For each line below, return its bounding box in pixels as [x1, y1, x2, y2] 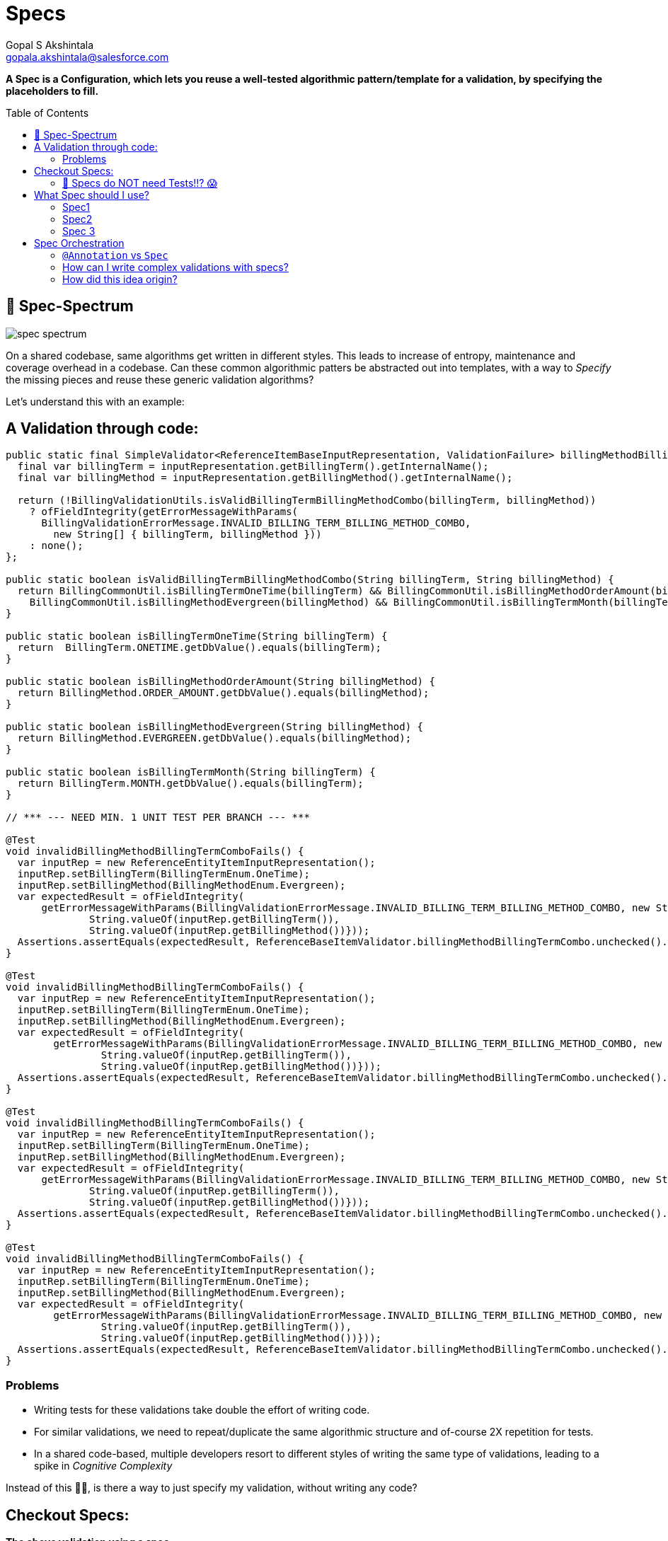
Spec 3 [62, 224, 96, 237]
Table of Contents [6, 106, 89, 119]
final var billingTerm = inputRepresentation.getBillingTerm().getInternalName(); [17, 461, 489, 473]
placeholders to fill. [6, 84, 99, 97]
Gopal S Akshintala [6, 38, 94, 51]
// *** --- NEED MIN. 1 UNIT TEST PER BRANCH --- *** [6, 812, 310, 824]
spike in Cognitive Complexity [34, 1460, 173, 1472]
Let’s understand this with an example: [6, 395, 185, 408]
